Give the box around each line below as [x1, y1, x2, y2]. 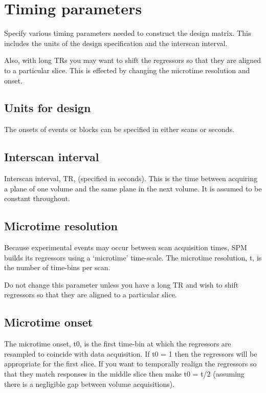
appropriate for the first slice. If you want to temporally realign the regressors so [4, 358, 257, 369]
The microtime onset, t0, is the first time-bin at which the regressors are [4, 338, 231, 349]
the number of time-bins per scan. [4, 262, 110, 273]
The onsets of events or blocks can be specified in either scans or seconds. [4, 124, 234, 135]
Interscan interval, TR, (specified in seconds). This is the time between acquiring [4, 173, 258, 184]
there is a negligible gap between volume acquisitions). [4, 378, 175, 389]
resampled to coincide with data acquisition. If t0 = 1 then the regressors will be [4, 348, 257, 359]
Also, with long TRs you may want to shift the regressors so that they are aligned [4, 55, 261, 65]
